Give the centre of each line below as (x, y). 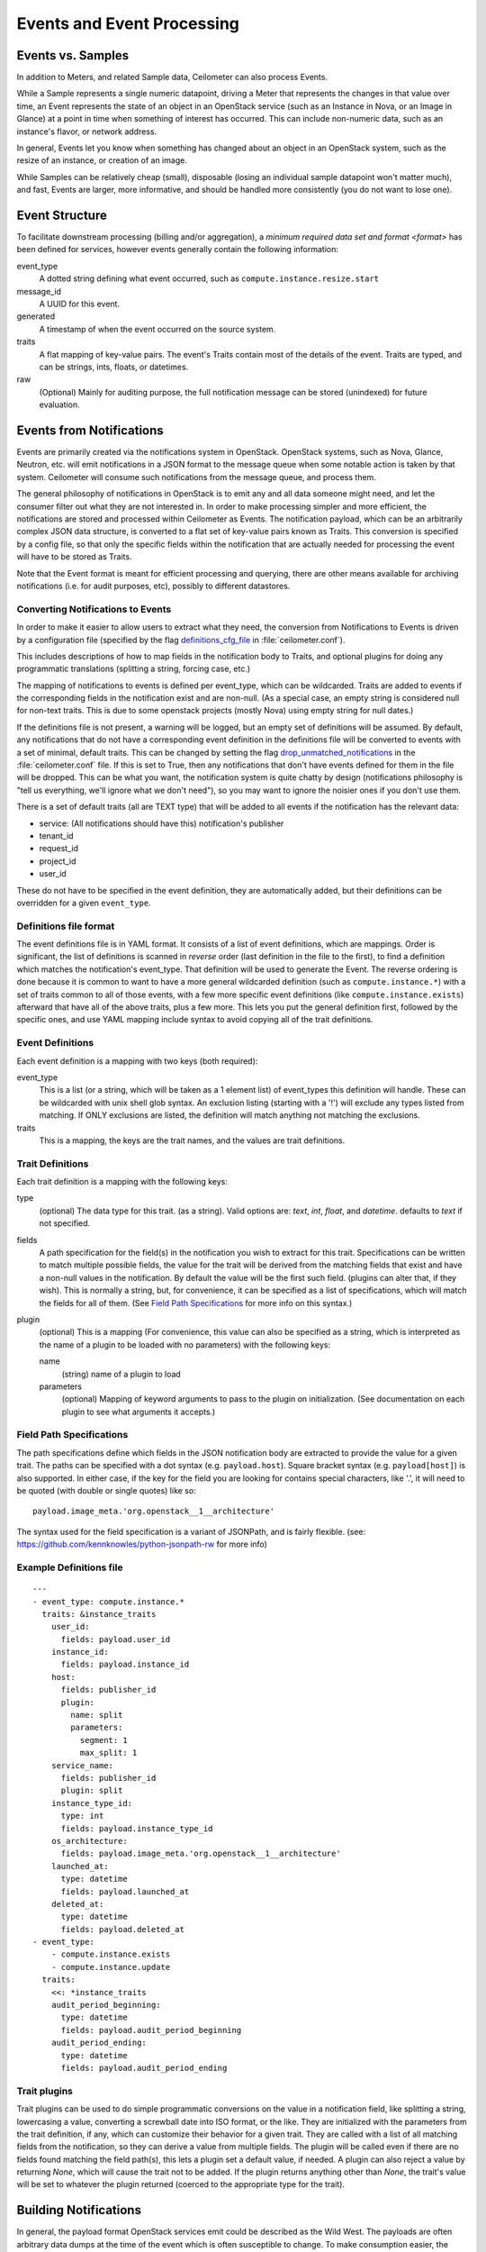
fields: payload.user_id (116, 1639)
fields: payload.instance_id (125, 1665)
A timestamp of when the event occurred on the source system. (157, 329)
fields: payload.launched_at (125, 1891)
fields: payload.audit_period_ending (144, 2068)
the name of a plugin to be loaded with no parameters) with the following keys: (185, 1344)
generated (36, 316)
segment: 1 (103, 1740)
